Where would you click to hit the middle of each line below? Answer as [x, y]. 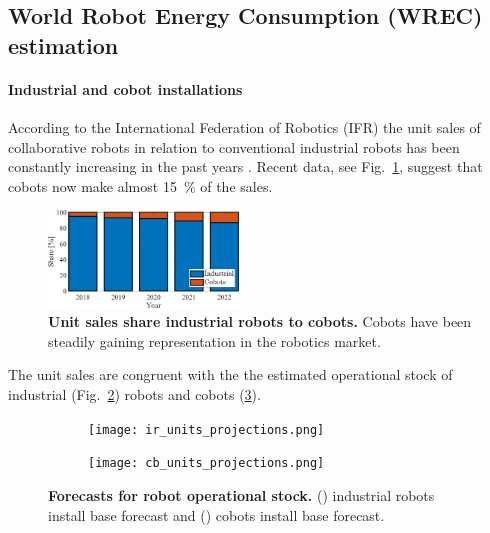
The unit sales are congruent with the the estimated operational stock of [230, 374]
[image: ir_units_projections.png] [206, 429]
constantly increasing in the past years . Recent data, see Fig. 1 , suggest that [245, 166]
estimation [63, 44]
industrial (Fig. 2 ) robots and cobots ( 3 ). [134, 394]
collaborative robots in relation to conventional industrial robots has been [234, 146]
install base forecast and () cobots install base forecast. [216, 514]
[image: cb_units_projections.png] [206, 463]
